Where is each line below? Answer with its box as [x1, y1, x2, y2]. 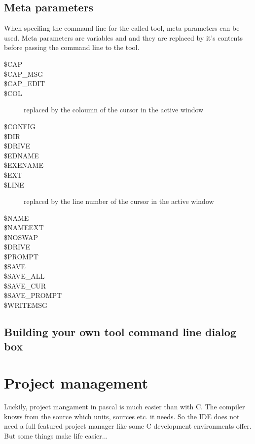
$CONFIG [4, 121, 36, 131]
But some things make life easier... [4, 430, 108, 441]
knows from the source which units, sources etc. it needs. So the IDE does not [4, 411, 240, 421]
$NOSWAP [4, 232, 38, 242]
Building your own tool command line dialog [4, 324, 236, 340]
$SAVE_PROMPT [4, 290, 62, 300]
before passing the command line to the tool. [4, 42, 140, 52]
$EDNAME [4, 150, 39, 160]
